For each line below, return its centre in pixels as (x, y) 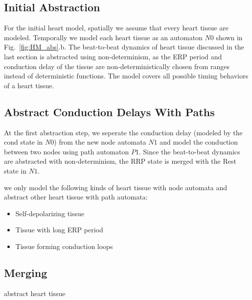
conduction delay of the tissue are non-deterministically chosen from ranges (117, 66)
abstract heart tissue (35, 293)
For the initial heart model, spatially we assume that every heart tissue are (116, 28)
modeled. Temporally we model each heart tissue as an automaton (103, 37)
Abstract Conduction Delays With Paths (109, 112)
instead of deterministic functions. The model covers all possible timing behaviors (126, 76)
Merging (26, 272)
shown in (229, 37)
